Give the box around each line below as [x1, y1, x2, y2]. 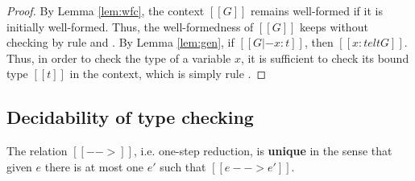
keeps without [300, 18, 368, 35]
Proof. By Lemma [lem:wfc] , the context [6, 2, 205, 19]
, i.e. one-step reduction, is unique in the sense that [133, 142, 392, 159]
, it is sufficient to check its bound [240, 49, 409, 66]
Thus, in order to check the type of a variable [6, 49, 231, 66]
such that [160, 158, 206, 175]
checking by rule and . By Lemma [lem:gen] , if [6, 34, 234, 51]
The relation [6, 142, 68, 159]
